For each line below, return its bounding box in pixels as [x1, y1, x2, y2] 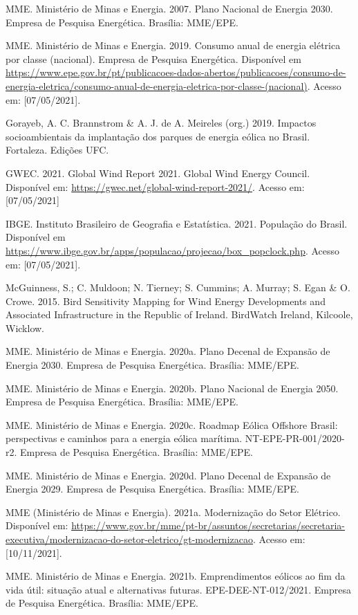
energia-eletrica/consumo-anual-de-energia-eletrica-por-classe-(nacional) [6, 78, 308, 93]
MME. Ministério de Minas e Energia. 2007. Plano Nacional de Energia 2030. [6, 1, 333, 15]
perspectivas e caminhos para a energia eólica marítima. [6, 431, 243, 446]
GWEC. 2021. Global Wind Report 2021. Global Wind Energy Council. [6, 165, 310, 180]
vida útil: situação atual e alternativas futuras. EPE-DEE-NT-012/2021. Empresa [6, 582, 351, 596]
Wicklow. [6, 320, 44, 335]
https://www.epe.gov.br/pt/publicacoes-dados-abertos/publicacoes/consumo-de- [6, 65, 346, 80]
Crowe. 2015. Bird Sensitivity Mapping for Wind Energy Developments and [6, 293, 326, 308]
